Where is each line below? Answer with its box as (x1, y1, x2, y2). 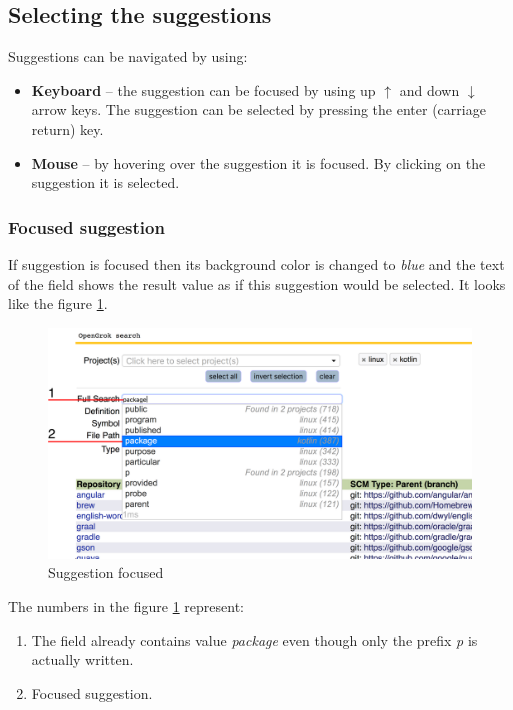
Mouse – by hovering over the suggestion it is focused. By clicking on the (31, 152, 486, 173)
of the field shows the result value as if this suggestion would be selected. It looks (8, 273, 506, 294)
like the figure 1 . (8, 293, 108, 314)
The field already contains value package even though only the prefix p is (31, 629, 478, 650)
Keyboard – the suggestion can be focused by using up (31, 79, 376, 100)
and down (399, 79, 460, 100)
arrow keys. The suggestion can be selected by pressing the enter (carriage (31, 99, 486, 120)
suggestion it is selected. (31, 172, 180, 193)
